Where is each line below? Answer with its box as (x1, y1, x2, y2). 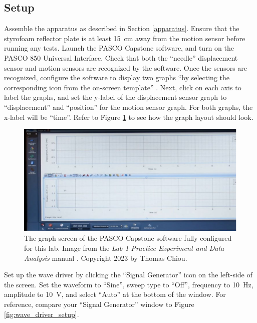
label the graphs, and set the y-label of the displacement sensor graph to (4, 92, 227, 102)
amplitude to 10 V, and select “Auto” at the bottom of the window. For (4, 289, 226, 299)
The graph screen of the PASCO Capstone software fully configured (24, 233, 232, 243)
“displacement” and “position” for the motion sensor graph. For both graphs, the (4, 101, 253, 112)
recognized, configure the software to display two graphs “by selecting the (4, 72, 229, 83)
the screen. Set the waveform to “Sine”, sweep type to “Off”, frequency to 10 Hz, (4, 279, 253, 289)
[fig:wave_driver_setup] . (4, 308, 79, 319)
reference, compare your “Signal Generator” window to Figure (4, 299, 194, 309)
